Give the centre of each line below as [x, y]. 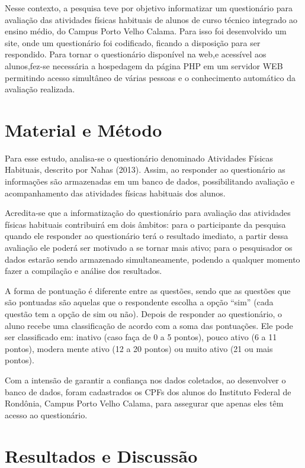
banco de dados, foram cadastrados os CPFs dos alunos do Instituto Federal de [148, 391]
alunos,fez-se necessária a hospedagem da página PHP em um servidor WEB [144, 65]
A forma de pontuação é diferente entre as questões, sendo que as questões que [148, 290]
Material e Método [84, 129]
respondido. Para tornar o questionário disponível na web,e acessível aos [136, 54]
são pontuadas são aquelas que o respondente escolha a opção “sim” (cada [139, 302]
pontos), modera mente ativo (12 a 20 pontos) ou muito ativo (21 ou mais [139, 348]
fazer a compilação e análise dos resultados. [84, 271]
